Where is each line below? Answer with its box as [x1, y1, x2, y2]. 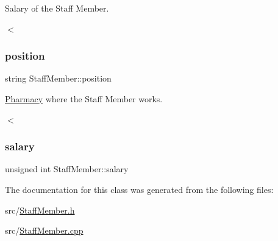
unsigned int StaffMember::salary [5, 162, 129, 175]
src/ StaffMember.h [5, 203, 75, 216]
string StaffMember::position [5, 72, 112, 85]
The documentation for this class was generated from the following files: [5, 183, 274, 195]
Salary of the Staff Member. [5, 2, 109, 14]
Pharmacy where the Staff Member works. [5, 93, 163, 105]
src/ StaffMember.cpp [5, 224, 84, 237]
